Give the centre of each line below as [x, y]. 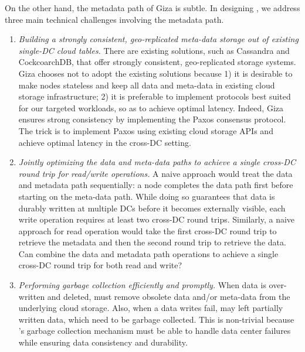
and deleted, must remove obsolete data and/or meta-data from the [169, 296]
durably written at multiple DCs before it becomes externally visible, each [152, 208]
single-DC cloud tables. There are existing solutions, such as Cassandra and [154, 50]
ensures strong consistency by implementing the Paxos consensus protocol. [152, 119]
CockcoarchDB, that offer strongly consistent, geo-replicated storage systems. [157, 62]
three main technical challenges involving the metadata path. [114, 19]
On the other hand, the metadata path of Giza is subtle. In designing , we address [152, 8]
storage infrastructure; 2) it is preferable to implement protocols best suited [155, 96]
